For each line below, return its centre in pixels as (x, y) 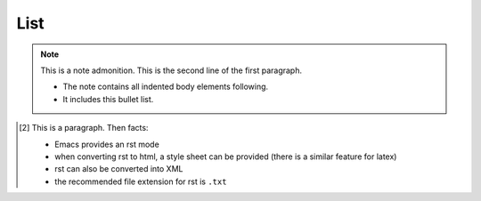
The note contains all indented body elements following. (166, 87)
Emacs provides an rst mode (107, 144)
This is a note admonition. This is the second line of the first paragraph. (171, 70)
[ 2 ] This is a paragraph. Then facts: (84, 128)
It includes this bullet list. (108, 99)
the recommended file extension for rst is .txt (141, 181)
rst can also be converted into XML (119, 169)
